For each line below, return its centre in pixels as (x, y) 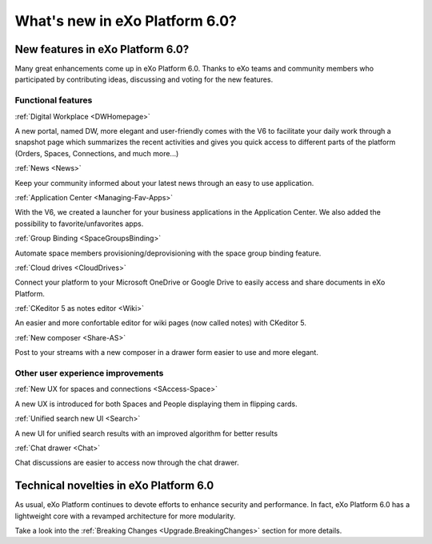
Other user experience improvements (89, 373)
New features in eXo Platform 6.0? (102, 49)
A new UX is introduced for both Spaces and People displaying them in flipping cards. (156, 404)
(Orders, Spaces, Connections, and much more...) (97, 153)
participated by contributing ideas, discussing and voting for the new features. (144, 79)
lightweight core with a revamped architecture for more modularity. (125, 516)
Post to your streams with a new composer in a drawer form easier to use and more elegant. (167, 353)
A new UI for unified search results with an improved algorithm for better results (146, 433)
